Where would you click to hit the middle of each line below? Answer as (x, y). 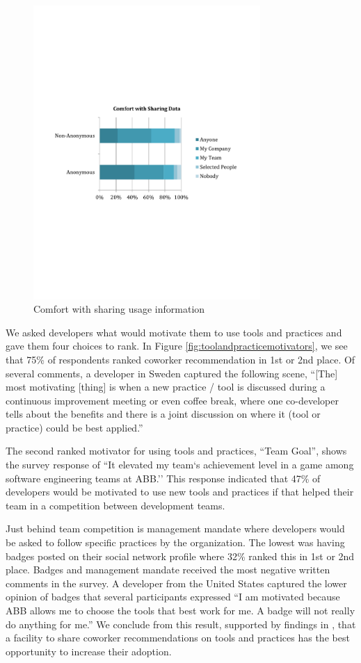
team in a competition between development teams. (115, 505)
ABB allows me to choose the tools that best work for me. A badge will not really (180, 610)
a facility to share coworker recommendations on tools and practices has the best (178, 638)
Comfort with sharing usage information (119, 309)
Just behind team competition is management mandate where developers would (175, 529)
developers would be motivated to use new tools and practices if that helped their (180, 492)
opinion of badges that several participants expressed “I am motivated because (173, 597)
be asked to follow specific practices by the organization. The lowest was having (175, 542)
